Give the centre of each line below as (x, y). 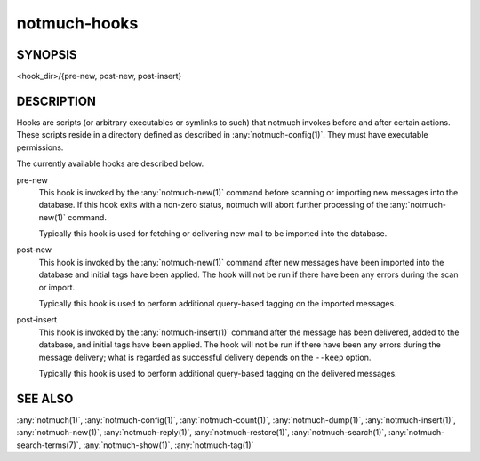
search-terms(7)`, (49, 445)
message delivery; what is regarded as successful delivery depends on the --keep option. (205, 357)
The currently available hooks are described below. (110, 163)
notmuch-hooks (77, 23)
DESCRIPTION (56, 101)
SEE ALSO (45, 398)
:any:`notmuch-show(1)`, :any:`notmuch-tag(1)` (168, 445)
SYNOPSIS (47, 55)
